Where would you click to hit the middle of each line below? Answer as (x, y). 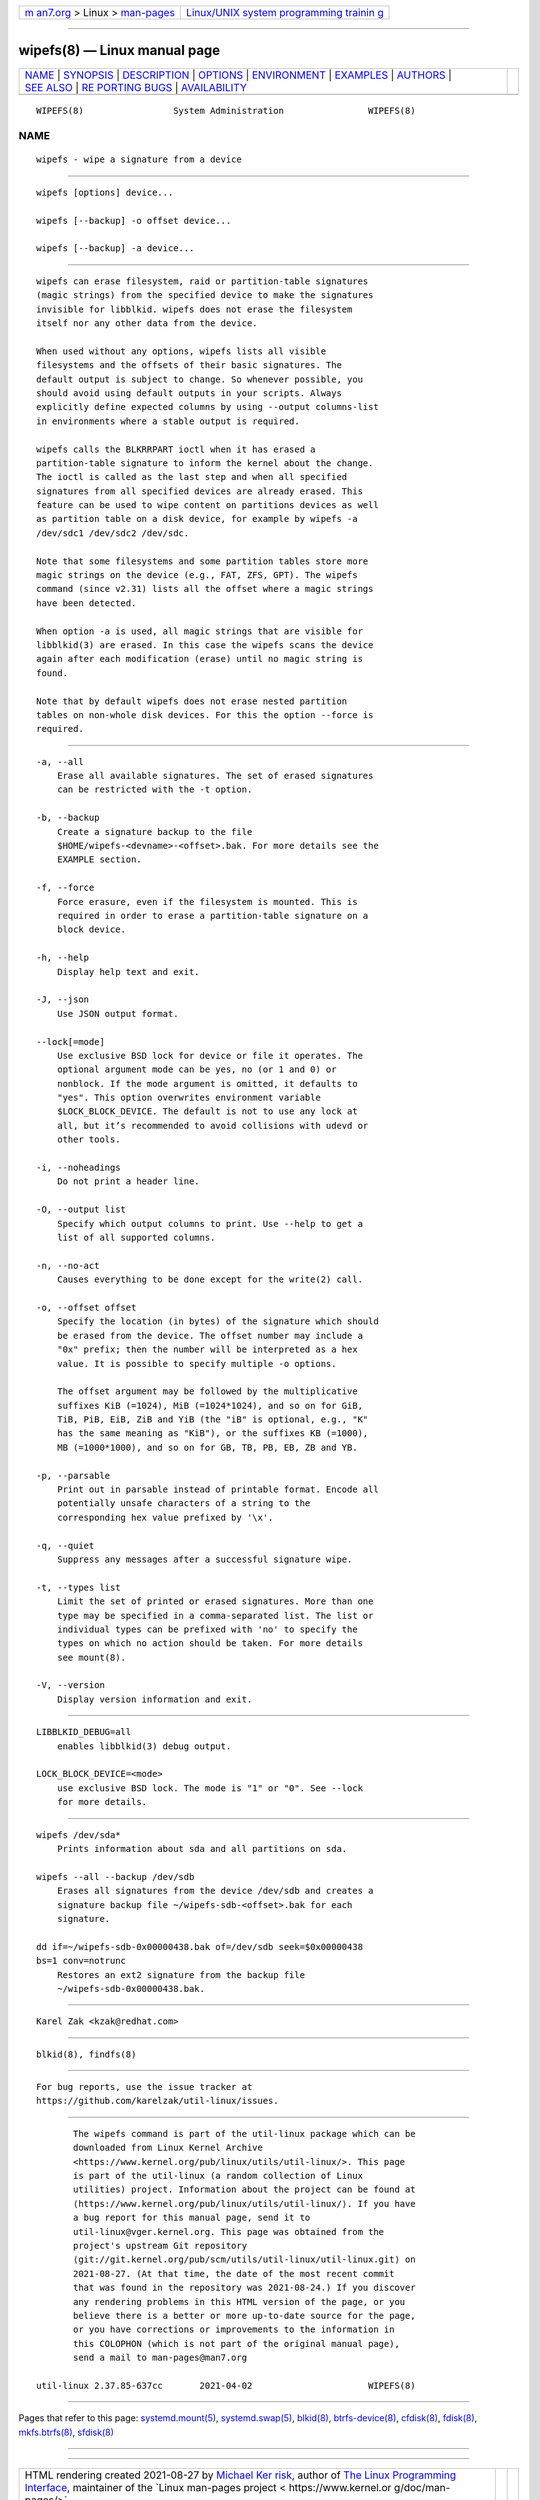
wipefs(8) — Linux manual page (119, 50)
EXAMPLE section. (99, 859)
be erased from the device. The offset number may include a (210, 1335)
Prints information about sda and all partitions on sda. (202, 1848)
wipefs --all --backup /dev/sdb (115, 1876)
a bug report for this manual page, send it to (192, 2218)
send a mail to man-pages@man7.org (160, 2358)
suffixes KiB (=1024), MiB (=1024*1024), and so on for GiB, (210, 1405)
